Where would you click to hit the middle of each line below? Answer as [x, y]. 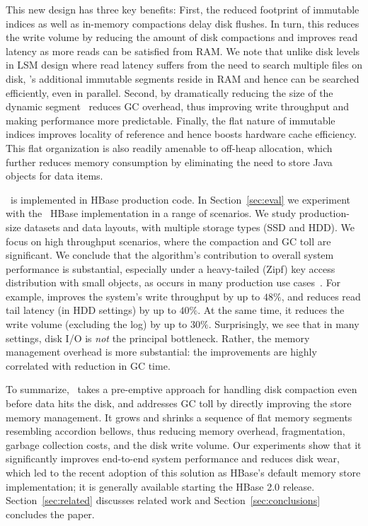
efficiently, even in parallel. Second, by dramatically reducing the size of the [169, 92]
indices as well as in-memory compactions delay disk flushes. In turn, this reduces [183, 23]
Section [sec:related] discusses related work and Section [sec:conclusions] [163, 500]
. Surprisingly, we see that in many [284, 324]
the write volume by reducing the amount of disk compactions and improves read [182, 37]
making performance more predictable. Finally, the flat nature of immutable [171, 120]
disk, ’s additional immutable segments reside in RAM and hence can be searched [183, 78]
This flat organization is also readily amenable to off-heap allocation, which [169, 147]
